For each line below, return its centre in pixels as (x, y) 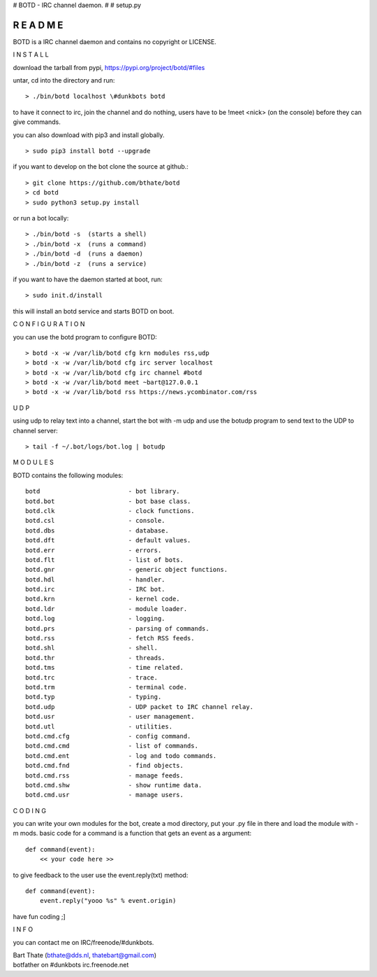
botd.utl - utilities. (99, 726)
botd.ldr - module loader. (106, 609)
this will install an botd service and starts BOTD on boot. (94, 311)
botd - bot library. (103, 491)
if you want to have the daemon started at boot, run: (88, 279)
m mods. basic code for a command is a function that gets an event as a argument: (132, 834)
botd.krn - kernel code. (103, 599)
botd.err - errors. (94, 550)
